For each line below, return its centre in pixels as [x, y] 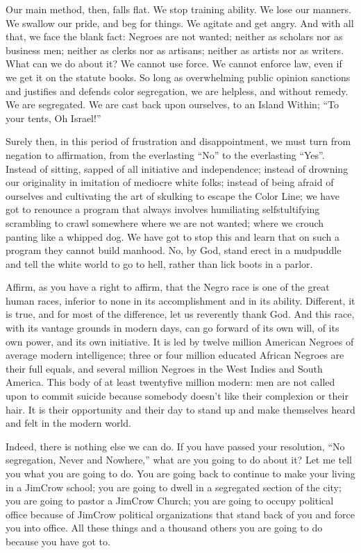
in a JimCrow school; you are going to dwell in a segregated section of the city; [174, 487]
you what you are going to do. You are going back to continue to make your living [180, 473]
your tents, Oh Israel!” [53, 118]
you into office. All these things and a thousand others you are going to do [164, 528]
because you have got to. [58, 541]
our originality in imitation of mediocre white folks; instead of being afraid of [170, 182]
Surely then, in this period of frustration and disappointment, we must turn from [178, 141]
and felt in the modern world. [68, 423]
